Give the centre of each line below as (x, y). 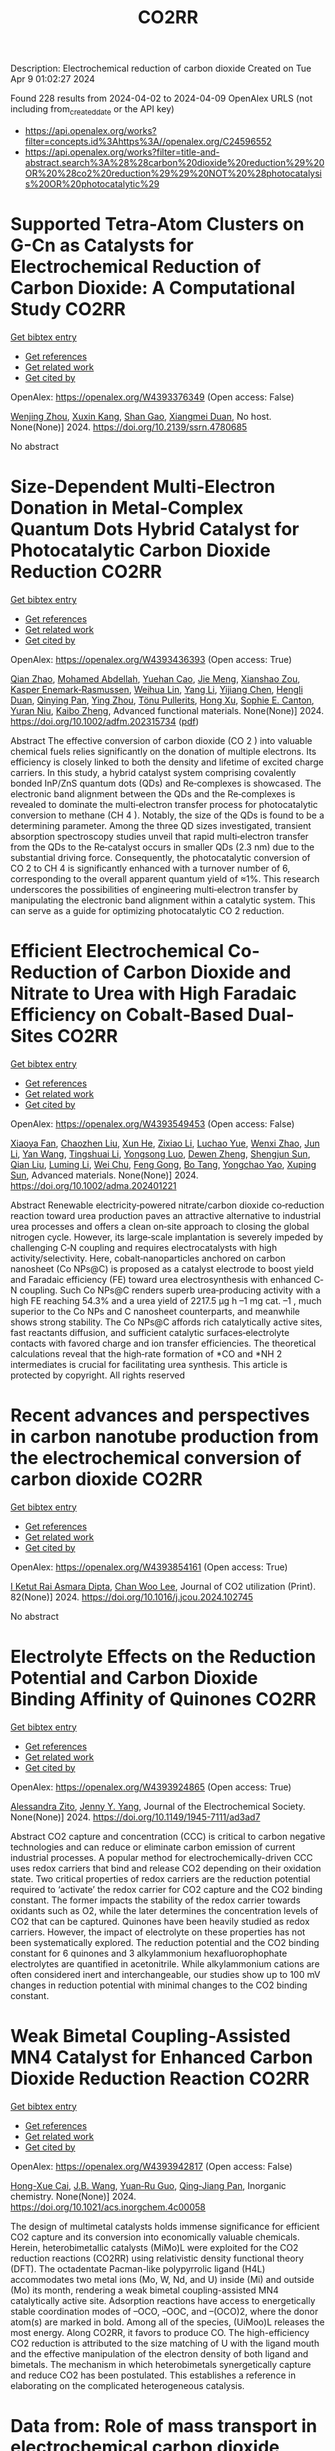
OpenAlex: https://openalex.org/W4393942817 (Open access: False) (151, 2166)
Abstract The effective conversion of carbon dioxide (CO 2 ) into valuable (161, 740)
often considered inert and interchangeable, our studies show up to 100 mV (165, 1974)
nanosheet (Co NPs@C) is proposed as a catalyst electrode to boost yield (162, 1268)
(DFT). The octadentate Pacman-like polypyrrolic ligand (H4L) (138, 2268)
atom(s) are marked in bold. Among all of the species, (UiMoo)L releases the (167, 2322)
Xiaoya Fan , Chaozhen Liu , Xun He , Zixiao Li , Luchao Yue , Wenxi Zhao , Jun (165, 1143)
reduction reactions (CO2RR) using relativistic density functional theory (157, 2258)
